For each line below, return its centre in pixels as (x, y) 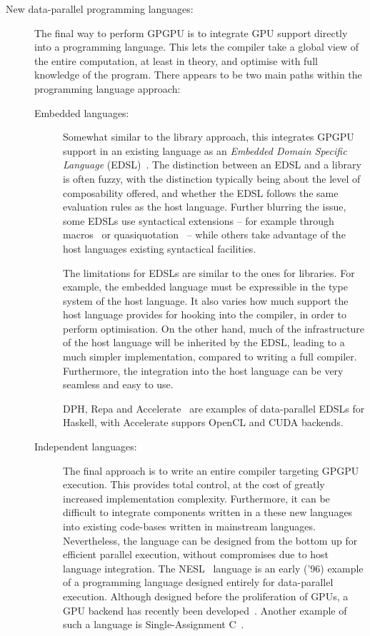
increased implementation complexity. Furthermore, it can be (196, 498)
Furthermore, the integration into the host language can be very (203, 370)
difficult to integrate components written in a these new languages (208, 512)
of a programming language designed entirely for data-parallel (198, 582)
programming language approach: (107, 88)
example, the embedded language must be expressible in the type (205, 287)
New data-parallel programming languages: (100, 9)
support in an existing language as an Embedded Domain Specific (205, 150)
